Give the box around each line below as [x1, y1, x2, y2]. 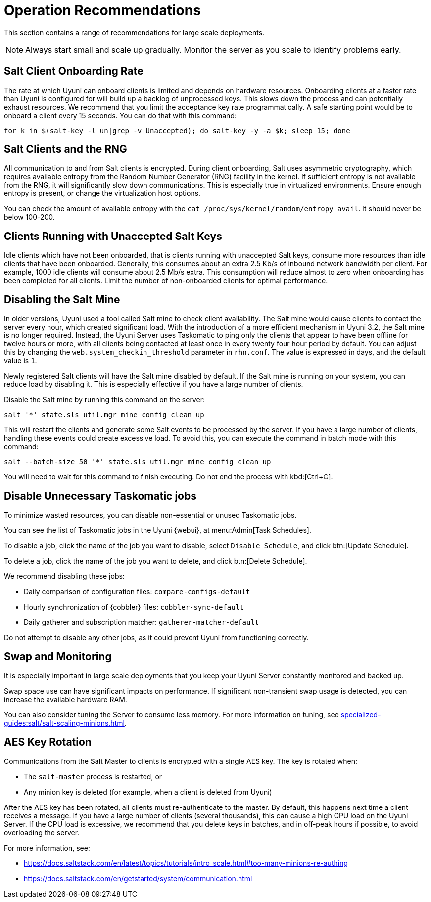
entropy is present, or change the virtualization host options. [4, 189, 201, 198]
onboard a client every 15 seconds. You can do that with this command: [4, 111, 237, 120]
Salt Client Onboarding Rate [4, 65, 144, 78]
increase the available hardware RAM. [4, 695, 127, 704]
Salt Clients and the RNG [4, 143, 127, 156]
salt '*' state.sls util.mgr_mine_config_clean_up [4, 411, 204, 419]
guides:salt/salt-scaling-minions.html [4, 718, 125, 727]
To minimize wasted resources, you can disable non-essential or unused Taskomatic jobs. [4, 510, 297, 519]
